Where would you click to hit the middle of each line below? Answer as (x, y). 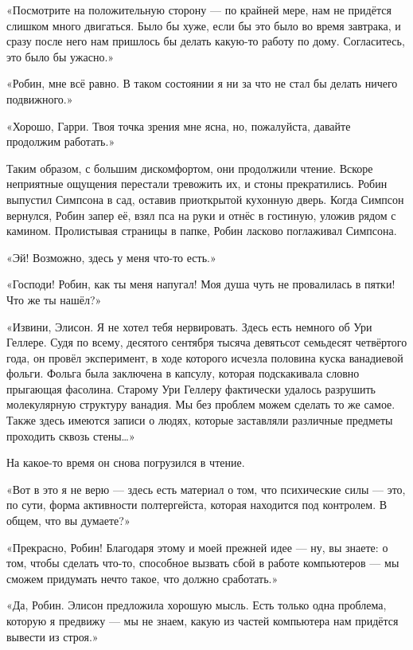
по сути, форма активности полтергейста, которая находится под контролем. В (197, 505)
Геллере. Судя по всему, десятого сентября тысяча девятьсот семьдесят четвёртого (207, 342)
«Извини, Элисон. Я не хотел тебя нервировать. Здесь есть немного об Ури (189, 326)
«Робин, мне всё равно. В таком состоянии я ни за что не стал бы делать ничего (202, 83)
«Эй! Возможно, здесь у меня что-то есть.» (111, 257)
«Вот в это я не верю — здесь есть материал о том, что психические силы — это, (206, 489)
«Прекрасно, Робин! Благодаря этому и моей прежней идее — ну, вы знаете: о (197, 547)
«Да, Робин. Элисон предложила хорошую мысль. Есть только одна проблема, (197, 605)
